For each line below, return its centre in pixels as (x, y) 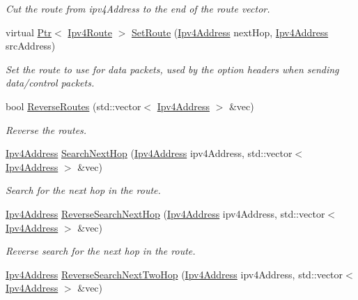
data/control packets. (50, 83)
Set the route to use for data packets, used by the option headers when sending (172, 69)
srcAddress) (31, 46)
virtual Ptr (29, 32)
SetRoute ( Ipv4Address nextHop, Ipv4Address (230, 32)
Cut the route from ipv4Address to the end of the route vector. (138, 8)
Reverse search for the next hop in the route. (101, 251)
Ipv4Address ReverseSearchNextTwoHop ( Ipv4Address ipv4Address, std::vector (174, 274)
